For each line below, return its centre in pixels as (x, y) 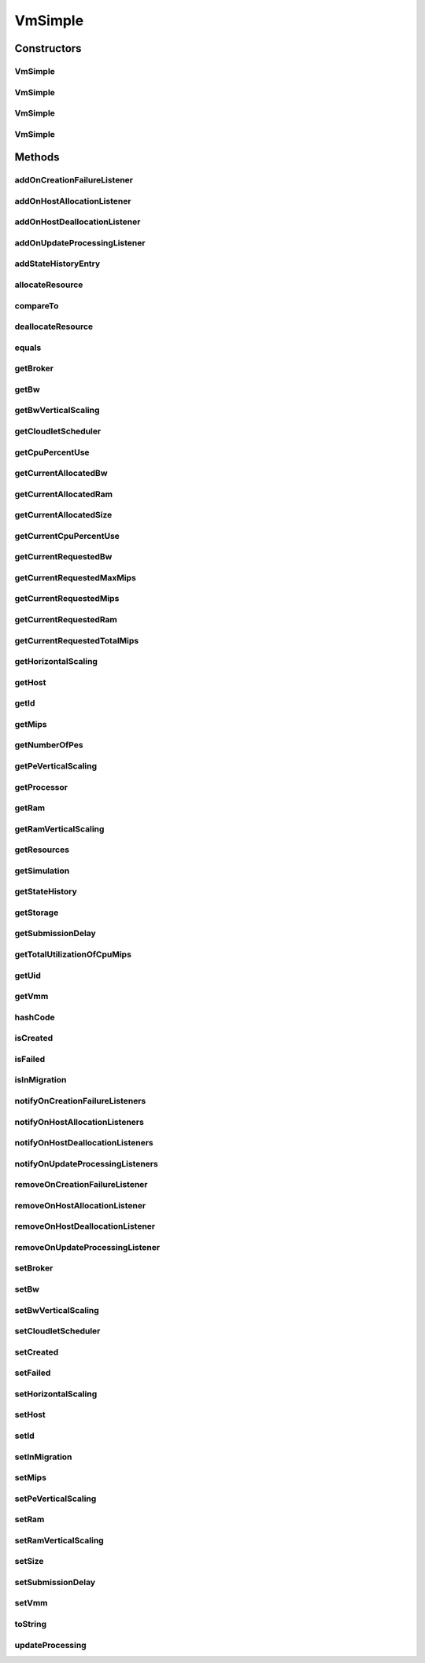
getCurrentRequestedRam (66, 620)
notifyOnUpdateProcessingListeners (87, 1163)
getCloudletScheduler (58, 431)
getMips (31, 724)
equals (28, 348)
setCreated (37, 1351)
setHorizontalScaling (56, 1394)
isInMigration (41, 1080)
